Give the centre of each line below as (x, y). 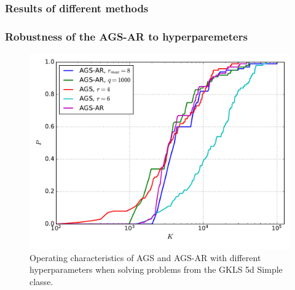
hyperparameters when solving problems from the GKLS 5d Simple (156, 269)
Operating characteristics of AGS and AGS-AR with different (145, 257)
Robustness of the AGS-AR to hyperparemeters (126, 36)
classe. (41, 281)
